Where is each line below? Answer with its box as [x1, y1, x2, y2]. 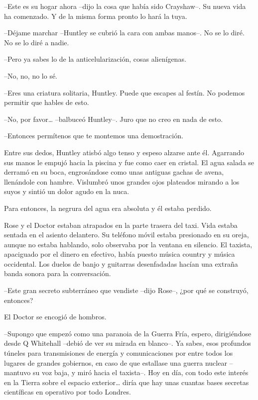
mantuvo [4, 367, 31, 378]
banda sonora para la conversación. [4, 268, 111, 279]
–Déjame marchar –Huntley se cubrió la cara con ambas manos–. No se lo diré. [4, 27, 245, 38]
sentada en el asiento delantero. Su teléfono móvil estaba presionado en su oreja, [4, 229, 249, 240]
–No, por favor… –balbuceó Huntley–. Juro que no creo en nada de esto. [4, 113, 223, 124]
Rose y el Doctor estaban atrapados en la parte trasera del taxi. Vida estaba [4, 219, 238, 230]
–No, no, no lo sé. [4, 70, 58, 81]
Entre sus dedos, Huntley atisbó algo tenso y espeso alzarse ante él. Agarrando [4, 147, 244, 157]
